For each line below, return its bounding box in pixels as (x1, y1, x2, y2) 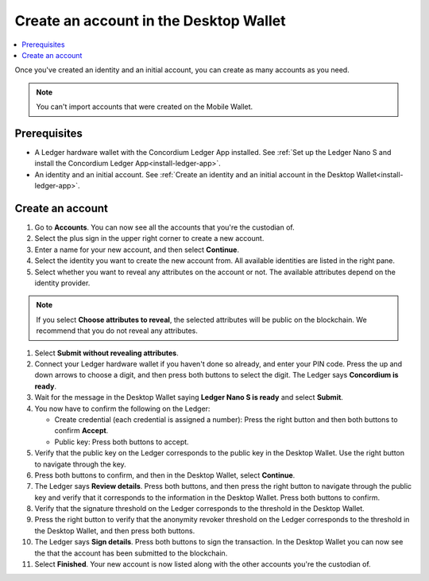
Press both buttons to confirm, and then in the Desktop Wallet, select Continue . (34, 470, 296, 480)
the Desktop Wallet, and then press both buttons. (34, 525, 195, 536)
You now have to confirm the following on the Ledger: (34, 404, 211, 413)
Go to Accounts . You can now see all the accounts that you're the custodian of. (34, 223, 295, 232)
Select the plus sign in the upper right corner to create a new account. (34, 234, 265, 243)
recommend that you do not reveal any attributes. (36, 326, 199, 335)
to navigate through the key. (34, 459, 126, 469)
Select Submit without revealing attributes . (34, 348, 179, 358)
